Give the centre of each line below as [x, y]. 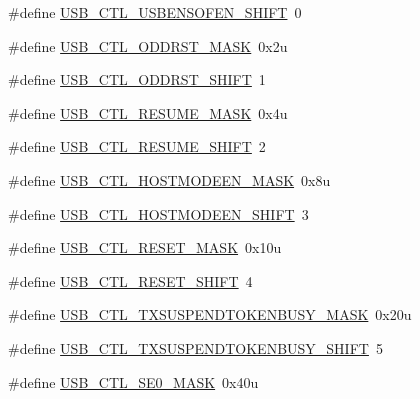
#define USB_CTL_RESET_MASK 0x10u [145, 247]
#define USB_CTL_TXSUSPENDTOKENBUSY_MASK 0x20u [210, 314]
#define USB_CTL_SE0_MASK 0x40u [133, 381]
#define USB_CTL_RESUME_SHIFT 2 [137, 146]
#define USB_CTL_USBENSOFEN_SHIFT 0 [155, 12]
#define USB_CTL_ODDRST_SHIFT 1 [137, 79]
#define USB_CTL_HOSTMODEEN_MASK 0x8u [169, 179]
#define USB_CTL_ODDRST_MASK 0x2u [148, 45]
